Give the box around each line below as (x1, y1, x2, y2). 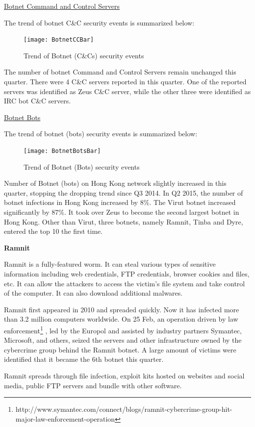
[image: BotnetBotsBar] (24, 148, 101, 154)
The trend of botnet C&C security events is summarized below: (4, 17, 195, 27)
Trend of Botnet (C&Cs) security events (24, 50, 144, 60)
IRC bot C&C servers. (4, 96, 71, 106)
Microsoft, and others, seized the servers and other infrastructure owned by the (4, 335, 242, 345)
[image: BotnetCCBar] (24, 36, 94, 44)
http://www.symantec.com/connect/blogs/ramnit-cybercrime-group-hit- (15, 404, 232, 414)
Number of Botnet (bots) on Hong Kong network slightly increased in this (4, 178, 227, 188)
